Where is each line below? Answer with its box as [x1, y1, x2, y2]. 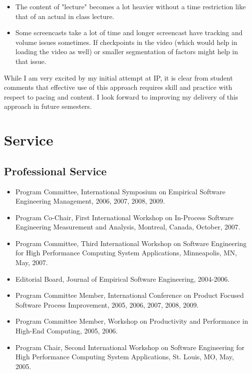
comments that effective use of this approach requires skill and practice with [4, 82, 232, 92]
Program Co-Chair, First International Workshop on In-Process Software [15, 212, 234, 222]
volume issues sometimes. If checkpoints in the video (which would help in [15, 37, 237, 47]
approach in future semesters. [4, 101, 92, 111]
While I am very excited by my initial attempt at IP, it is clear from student [4, 72, 233, 83]
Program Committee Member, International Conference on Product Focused [15, 290, 244, 300]
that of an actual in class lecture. [15, 11, 114, 21]
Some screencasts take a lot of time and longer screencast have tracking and [15, 27, 243, 38]
